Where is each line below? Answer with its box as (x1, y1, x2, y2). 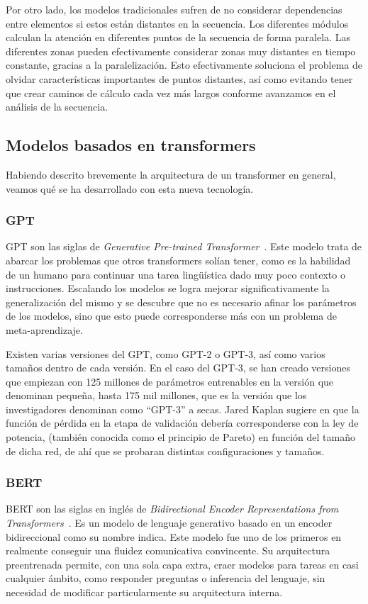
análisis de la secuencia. (6, 99, 108, 114)
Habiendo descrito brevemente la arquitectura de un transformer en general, (6, 167, 336, 181)
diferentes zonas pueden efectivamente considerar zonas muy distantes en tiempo (6, 43, 356, 58)
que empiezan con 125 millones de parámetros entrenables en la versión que (6, 374, 334, 388)
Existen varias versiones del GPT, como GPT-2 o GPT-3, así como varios (6, 346, 325, 361)
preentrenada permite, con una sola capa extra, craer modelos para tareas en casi (6, 557, 359, 571)
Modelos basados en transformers (6, 134, 256, 156)
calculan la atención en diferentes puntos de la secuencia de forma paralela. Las (6, 30, 350, 45)
